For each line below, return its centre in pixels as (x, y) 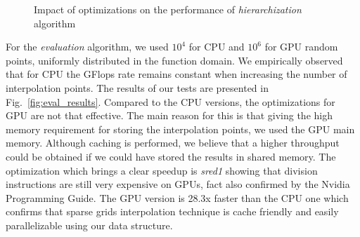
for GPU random (301, 47)
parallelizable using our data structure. (89, 225)
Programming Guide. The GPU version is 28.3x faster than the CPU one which (177, 197)
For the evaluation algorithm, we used (87, 47)
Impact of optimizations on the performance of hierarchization (168, 9)
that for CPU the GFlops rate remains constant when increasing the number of (176, 74)
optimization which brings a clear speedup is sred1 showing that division (162, 170)
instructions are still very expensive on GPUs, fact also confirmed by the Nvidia (178, 184)
